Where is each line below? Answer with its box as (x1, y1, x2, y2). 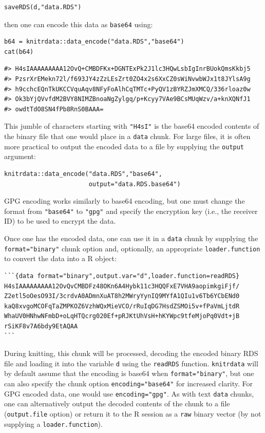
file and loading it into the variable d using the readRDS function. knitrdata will (4, 358, 258, 368)
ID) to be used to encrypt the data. (4, 215, 116, 226)
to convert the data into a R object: (4, 253, 117, 264)
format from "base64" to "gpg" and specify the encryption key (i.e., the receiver (4, 205, 258, 216)
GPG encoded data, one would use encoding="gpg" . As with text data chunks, (4, 388, 254, 399)
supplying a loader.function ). (4, 418, 103, 429)
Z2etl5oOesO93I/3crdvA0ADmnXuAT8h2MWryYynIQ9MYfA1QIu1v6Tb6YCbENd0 (4, 292, 240, 300)
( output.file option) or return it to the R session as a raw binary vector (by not (4, 408, 261, 419)
